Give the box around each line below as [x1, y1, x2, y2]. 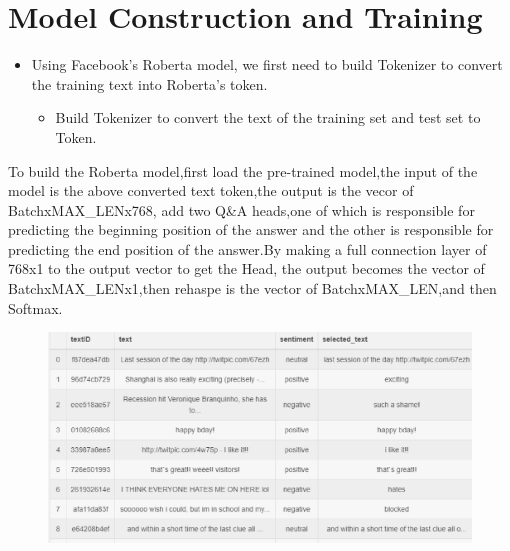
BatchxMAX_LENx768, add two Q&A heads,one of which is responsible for [8, 199, 475, 220]
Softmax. [8, 297, 63, 318]
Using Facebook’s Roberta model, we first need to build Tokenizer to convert [31, 54, 503, 75]
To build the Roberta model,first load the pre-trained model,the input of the [8, 160, 478, 181]
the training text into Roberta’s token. [31, 73, 268, 94]
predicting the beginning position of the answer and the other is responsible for [8, 219, 494, 240]
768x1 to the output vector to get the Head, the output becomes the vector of [8, 258, 485, 279]
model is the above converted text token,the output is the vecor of [8, 180, 414, 201]
